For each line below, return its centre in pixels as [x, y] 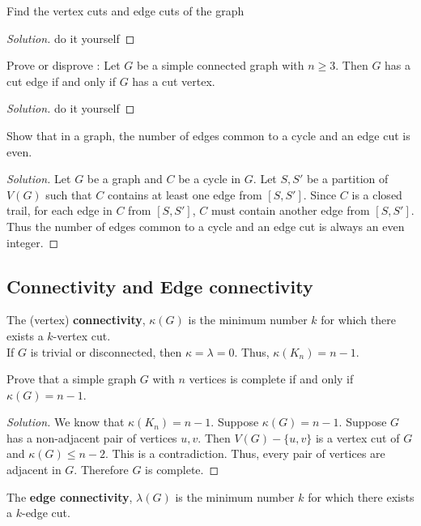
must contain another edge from [290, 210]
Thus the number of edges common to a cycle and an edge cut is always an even [206, 226]
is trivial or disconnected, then [106, 351]
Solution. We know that [66, 422]
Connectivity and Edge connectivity [160, 286]
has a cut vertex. [174, 81]
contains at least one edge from [185, 194]
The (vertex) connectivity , [76, 320]
